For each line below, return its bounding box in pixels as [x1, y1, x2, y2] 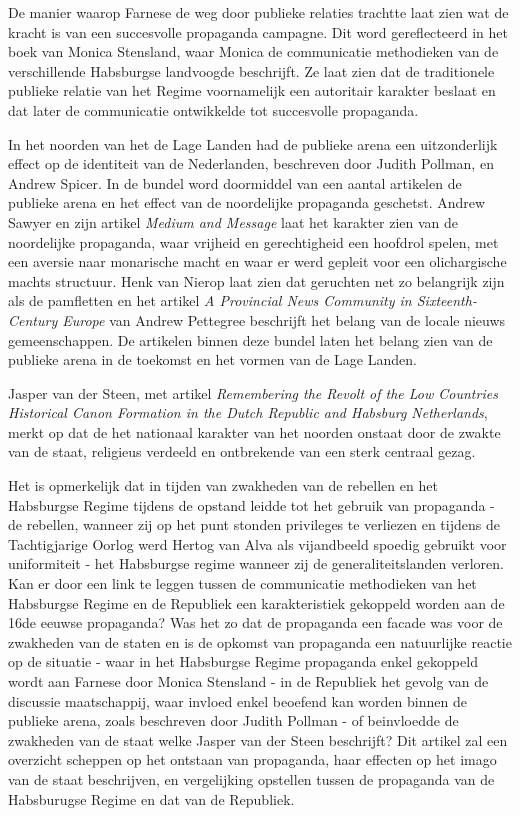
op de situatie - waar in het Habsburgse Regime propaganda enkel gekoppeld [8, 651, 478, 672]
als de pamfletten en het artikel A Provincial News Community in [8, 290, 412, 311]
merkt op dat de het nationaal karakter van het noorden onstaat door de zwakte [8, 421, 501, 442]
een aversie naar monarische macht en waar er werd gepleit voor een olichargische [8, 251, 507, 272]
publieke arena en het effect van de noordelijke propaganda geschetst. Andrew [8, 192, 486, 213]
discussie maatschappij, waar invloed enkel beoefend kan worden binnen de [8, 690, 467, 711]
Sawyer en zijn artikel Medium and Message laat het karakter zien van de [8, 211, 459, 232]
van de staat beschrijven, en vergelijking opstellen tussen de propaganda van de [8, 768, 495, 789]
